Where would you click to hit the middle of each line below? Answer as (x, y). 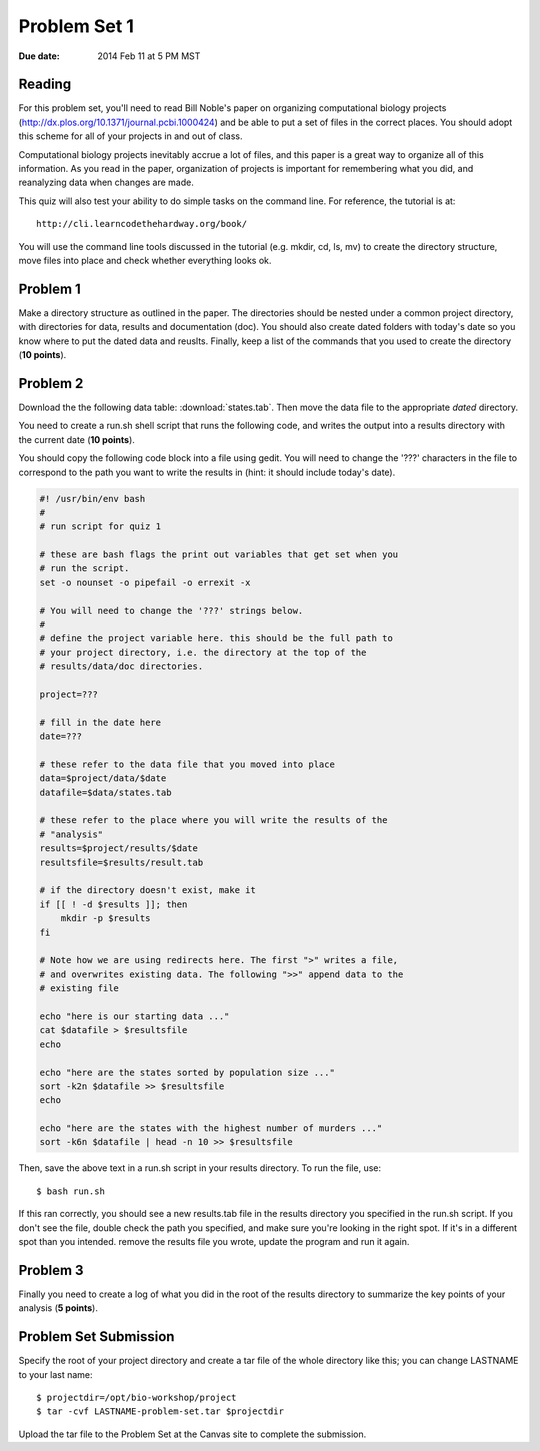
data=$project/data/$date (103, 778)
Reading (45, 84)
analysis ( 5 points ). (58, 1308)
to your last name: (56, 1374)
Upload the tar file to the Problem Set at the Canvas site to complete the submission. (192, 1434)
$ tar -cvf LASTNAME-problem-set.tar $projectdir (160, 1411)
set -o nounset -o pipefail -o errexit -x (145, 582)
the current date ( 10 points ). (76, 439)
